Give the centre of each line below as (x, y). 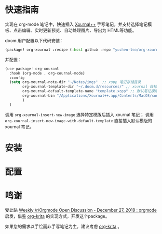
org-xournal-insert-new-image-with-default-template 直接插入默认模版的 (79, 120)
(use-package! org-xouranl (32, 69)
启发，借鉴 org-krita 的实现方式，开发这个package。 (57, 216)
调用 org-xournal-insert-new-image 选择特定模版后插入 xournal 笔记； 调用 (80, 115)
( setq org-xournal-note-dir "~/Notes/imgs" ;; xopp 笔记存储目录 (75, 82)
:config (17, 78)
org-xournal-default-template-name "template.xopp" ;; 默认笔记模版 (90, 91)
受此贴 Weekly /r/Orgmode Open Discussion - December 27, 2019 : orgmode (81, 210)
